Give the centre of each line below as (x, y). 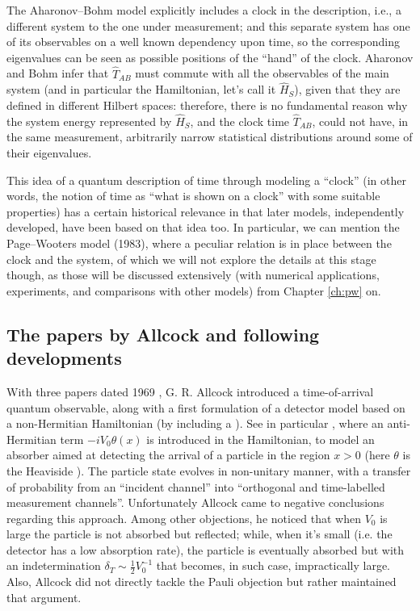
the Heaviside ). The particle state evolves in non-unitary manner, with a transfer (209, 470)
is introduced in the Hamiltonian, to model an (260, 439)
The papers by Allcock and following (163, 334)
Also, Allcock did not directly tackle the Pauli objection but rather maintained (202, 582)
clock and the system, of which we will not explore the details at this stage (191, 259)
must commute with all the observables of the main (262, 73)
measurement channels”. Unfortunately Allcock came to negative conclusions (195, 502)
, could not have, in (360, 121)
